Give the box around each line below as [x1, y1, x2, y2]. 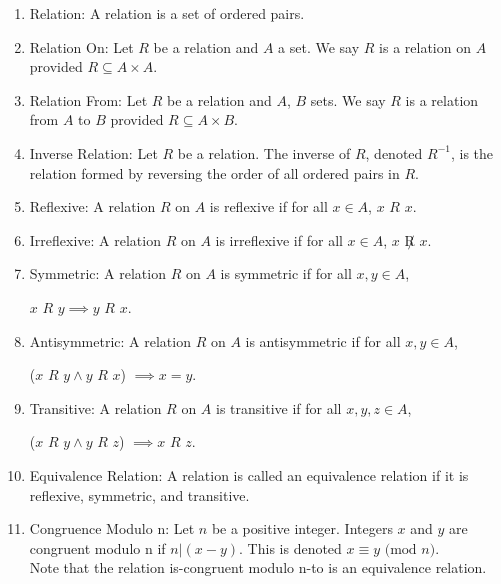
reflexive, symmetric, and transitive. [29, 484, 250, 505]
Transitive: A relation [29, 397, 162, 418]
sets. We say [310, 89, 386, 110]
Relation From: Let [29, 89, 148, 110]
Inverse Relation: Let [29, 142, 158, 163]
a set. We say [278, 36, 360, 57]
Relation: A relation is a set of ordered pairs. [29, 3, 305, 23]
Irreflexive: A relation [29, 229, 161, 250]
